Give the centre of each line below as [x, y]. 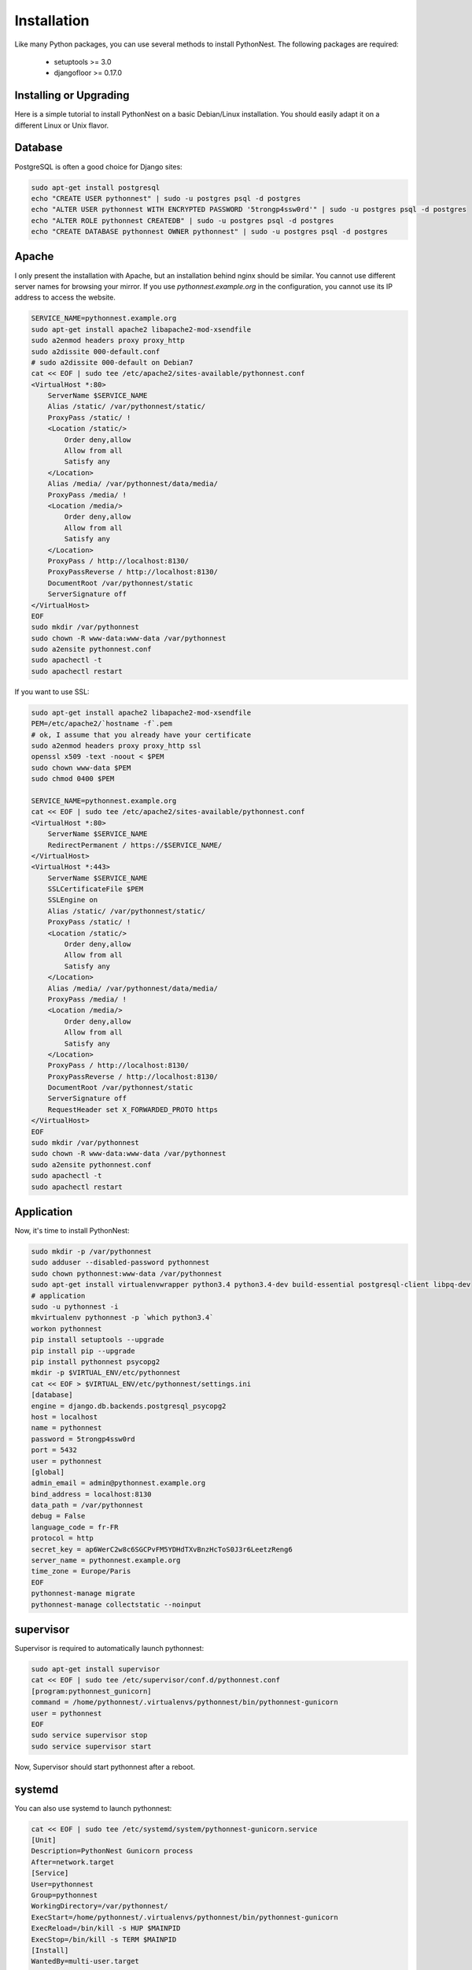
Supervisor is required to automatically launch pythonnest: [109, 1648]
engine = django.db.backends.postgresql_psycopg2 [129, 1406]
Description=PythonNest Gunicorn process [112, 1851]
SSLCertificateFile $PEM [96, 889]
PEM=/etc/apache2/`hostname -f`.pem [102, 724]
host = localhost [65, 1417]
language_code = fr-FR [75, 1527]
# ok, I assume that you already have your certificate [141, 734]
